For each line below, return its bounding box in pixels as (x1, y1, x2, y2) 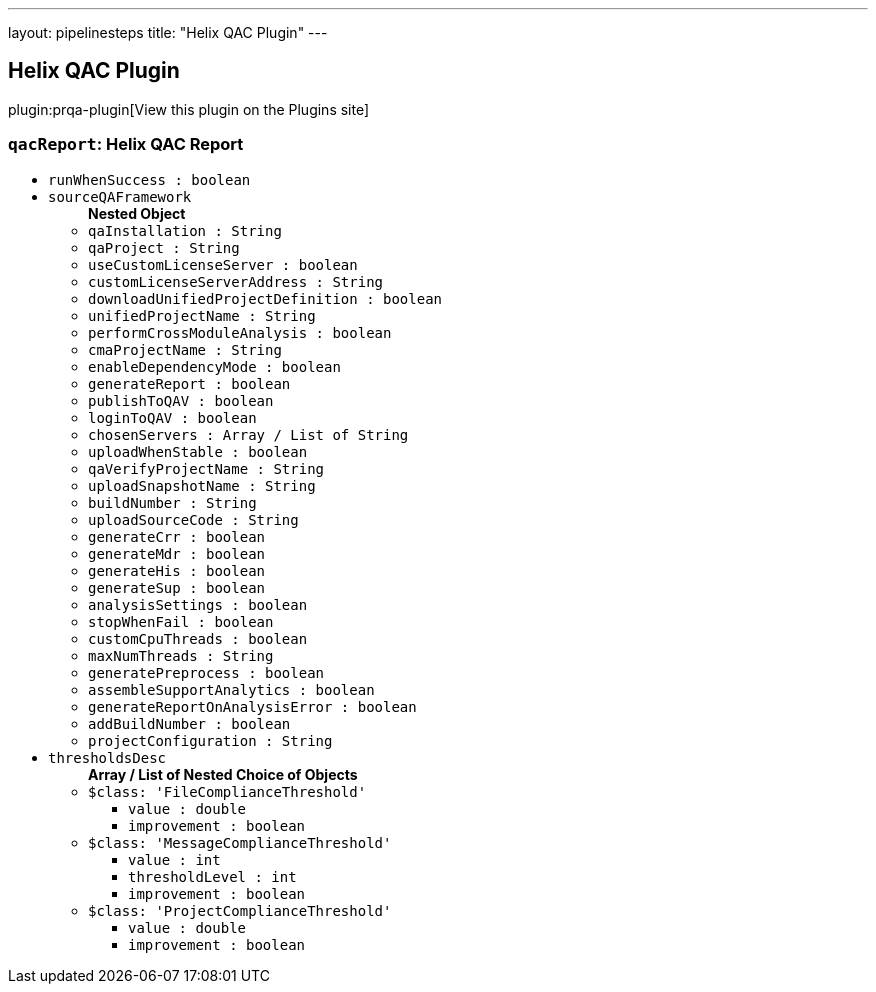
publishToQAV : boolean (88, 392, 274, 409)
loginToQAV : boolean (88, 409, 257, 426)
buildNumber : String (88, 494, 257, 511)
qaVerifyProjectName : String (88, 460, 325, 477)
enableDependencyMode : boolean (88, 358, 341, 375)
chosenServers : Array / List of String (88, 426, 409, 443)
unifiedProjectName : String (88, 307, 316, 324)
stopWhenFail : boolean (88, 613, 274, 630)
